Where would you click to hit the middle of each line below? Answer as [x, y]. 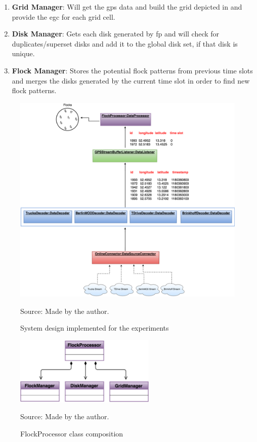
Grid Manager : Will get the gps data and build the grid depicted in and [127, 7]
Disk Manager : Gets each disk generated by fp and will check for [116, 34]
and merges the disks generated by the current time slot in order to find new [131, 80]
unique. [23, 53]
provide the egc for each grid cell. [63, 16]
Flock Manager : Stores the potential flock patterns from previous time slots [132, 70]
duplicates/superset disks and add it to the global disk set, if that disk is [125, 43]
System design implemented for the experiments [95, 328]
